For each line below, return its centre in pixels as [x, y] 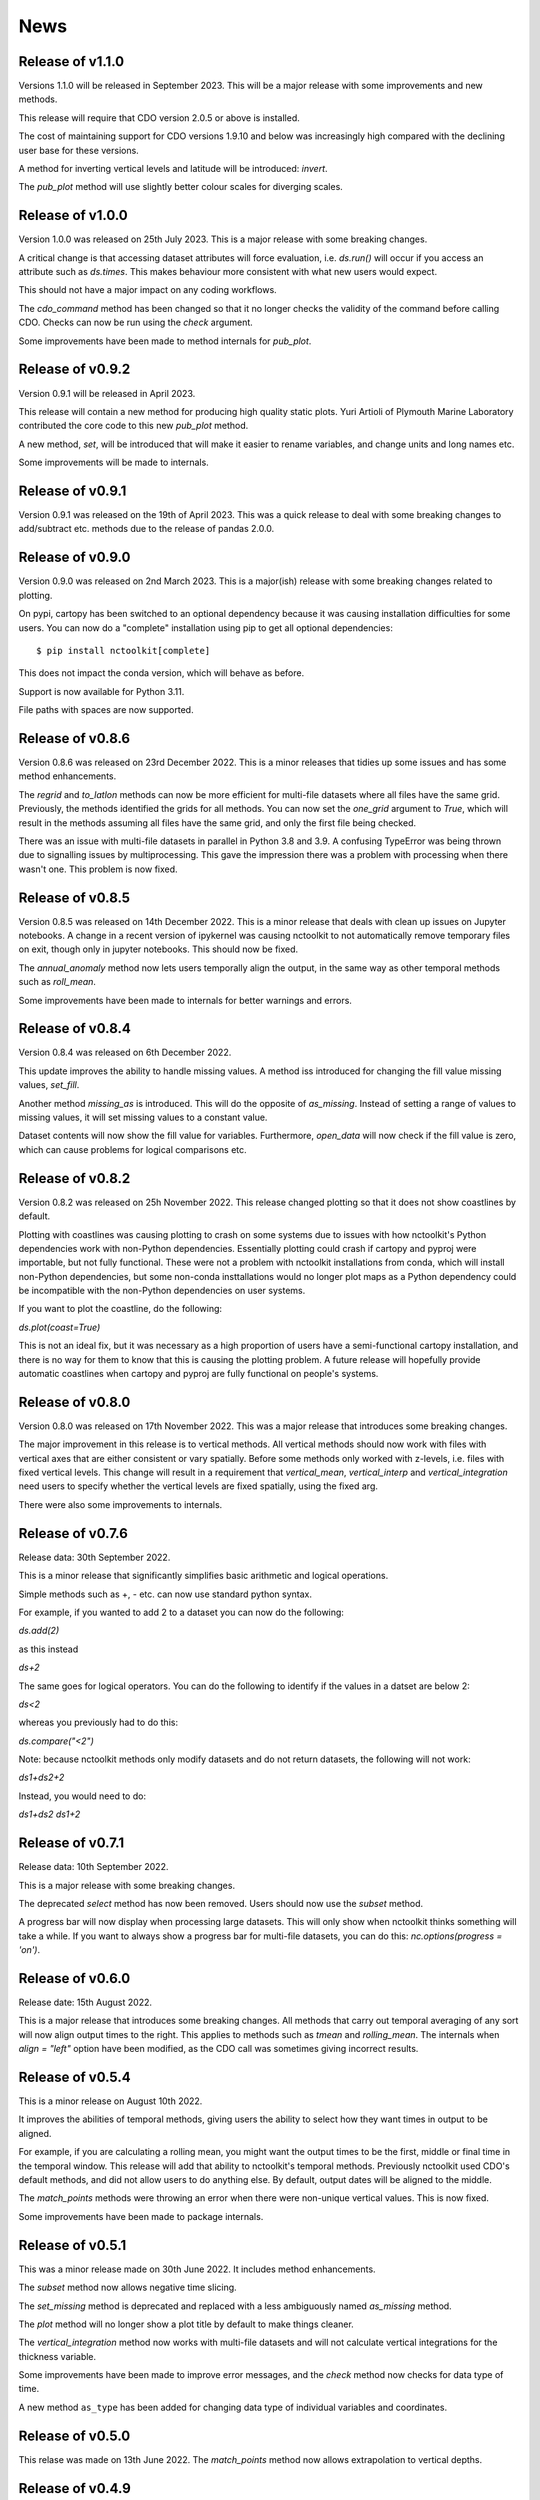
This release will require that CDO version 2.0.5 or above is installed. [159, 117]
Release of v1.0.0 [73, 215]
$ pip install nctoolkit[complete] [123, 650]
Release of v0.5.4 [74, 2077]
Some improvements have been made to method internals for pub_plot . [165, 341]
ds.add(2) [39, 1631]
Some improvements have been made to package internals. [141, 2216]
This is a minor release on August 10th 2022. [110, 2101]
